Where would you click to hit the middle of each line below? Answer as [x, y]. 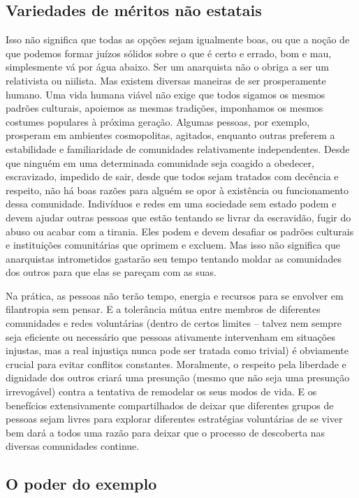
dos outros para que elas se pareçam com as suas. [111, 272]
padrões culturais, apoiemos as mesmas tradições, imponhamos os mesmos [164, 108]
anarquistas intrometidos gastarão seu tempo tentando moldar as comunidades [174, 258]
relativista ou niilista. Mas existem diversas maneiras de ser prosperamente [166, 80]
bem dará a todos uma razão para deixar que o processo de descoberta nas [166, 432]
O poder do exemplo [81, 484]
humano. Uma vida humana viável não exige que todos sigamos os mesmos [166, 94]
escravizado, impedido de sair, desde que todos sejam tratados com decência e [172, 176]
